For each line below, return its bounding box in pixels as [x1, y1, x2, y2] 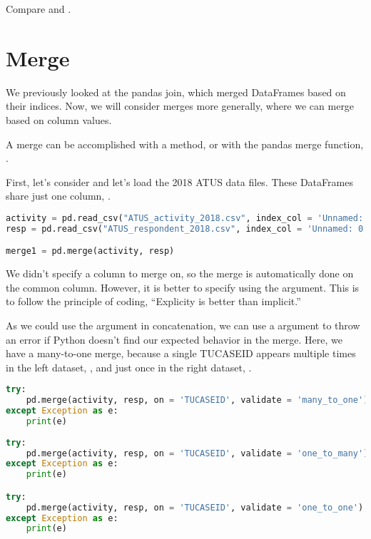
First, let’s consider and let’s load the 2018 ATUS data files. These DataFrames [6, 174, 353, 189]
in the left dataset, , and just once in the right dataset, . [6, 359, 252, 374]
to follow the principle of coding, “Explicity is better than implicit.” [6, 294, 301, 309]
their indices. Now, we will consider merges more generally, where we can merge [6, 98, 355, 113]
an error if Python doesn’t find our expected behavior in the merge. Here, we [6, 332, 342, 346]
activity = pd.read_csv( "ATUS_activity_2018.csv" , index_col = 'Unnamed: [6, 212, 364, 223]
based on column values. [6, 112, 112, 127]
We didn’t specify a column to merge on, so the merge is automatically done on [6, 266, 354, 281]
